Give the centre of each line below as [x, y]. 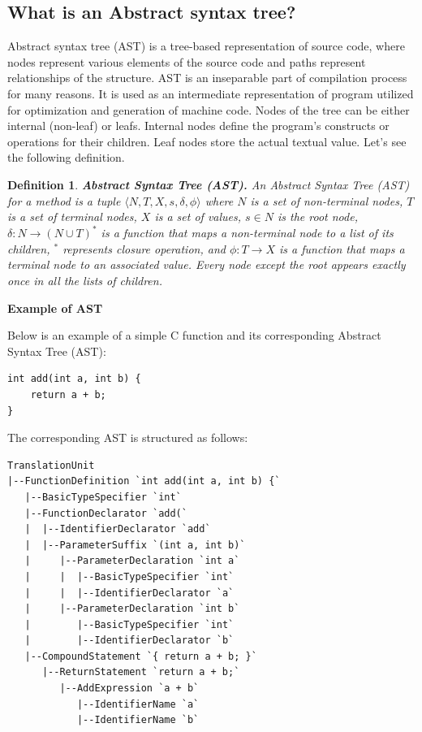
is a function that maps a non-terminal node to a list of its [247, 233]
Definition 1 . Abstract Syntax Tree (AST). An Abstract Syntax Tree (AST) [209, 184]
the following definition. [66, 157]
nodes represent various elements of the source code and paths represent [187, 61]
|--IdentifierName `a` [138, 704]
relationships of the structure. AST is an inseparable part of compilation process [207, 78]
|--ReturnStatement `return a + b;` [141, 672]
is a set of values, [198, 217]
